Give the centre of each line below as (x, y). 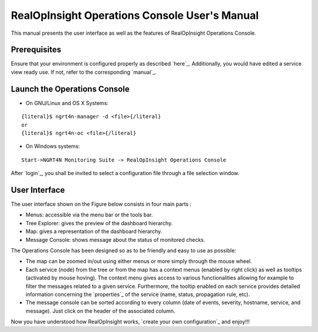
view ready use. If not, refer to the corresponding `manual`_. (84, 72)
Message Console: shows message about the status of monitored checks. (115, 239)
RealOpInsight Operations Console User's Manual (135, 15)
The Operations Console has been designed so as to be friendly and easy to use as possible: (124, 250)
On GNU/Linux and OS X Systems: (67, 103)
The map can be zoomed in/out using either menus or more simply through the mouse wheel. (139, 261)
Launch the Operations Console (70, 89)
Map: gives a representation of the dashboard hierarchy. (94, 231)
